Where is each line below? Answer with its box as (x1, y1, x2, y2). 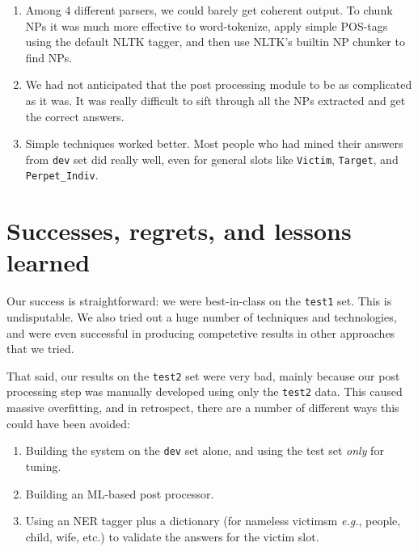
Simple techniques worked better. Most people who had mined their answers (25, 135, 403, 152)
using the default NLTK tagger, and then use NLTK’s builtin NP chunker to (25, 33, 405, 50)
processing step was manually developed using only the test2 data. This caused (6, 383, 403, 400)
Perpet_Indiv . (25, 166, 99, 183)
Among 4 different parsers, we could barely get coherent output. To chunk (25, 2, 393, 18)
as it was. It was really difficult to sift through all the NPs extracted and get (25, 91, 406, 108)
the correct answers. (25, 107, 125, 124)
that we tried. (6, 340, 74, 357)
